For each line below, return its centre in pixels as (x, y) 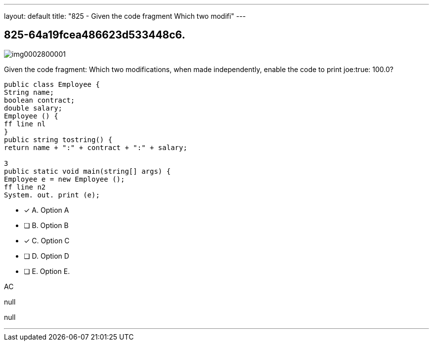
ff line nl (25, 124)
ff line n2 (25, 187)
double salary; (33, 108)
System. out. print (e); (52, 195)
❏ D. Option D (46, 256)
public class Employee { (52, 84)
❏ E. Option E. (47, 271)
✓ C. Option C (47, 240)
